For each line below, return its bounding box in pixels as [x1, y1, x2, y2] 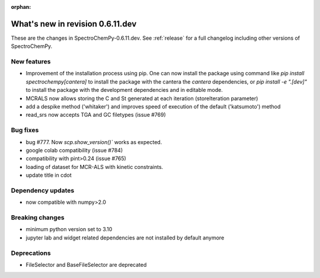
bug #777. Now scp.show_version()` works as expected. [25, 138, 162, 145]
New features [11, 57, 51, 66]
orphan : [11, 4, 31, 10]
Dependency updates [11, 186, 75, 194]
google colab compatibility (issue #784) [25, 146, 123, 154]
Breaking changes [11, 213, 65, 222]
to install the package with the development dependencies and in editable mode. [25, 87, 223, 94]
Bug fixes [11, 126, 39, 135]
